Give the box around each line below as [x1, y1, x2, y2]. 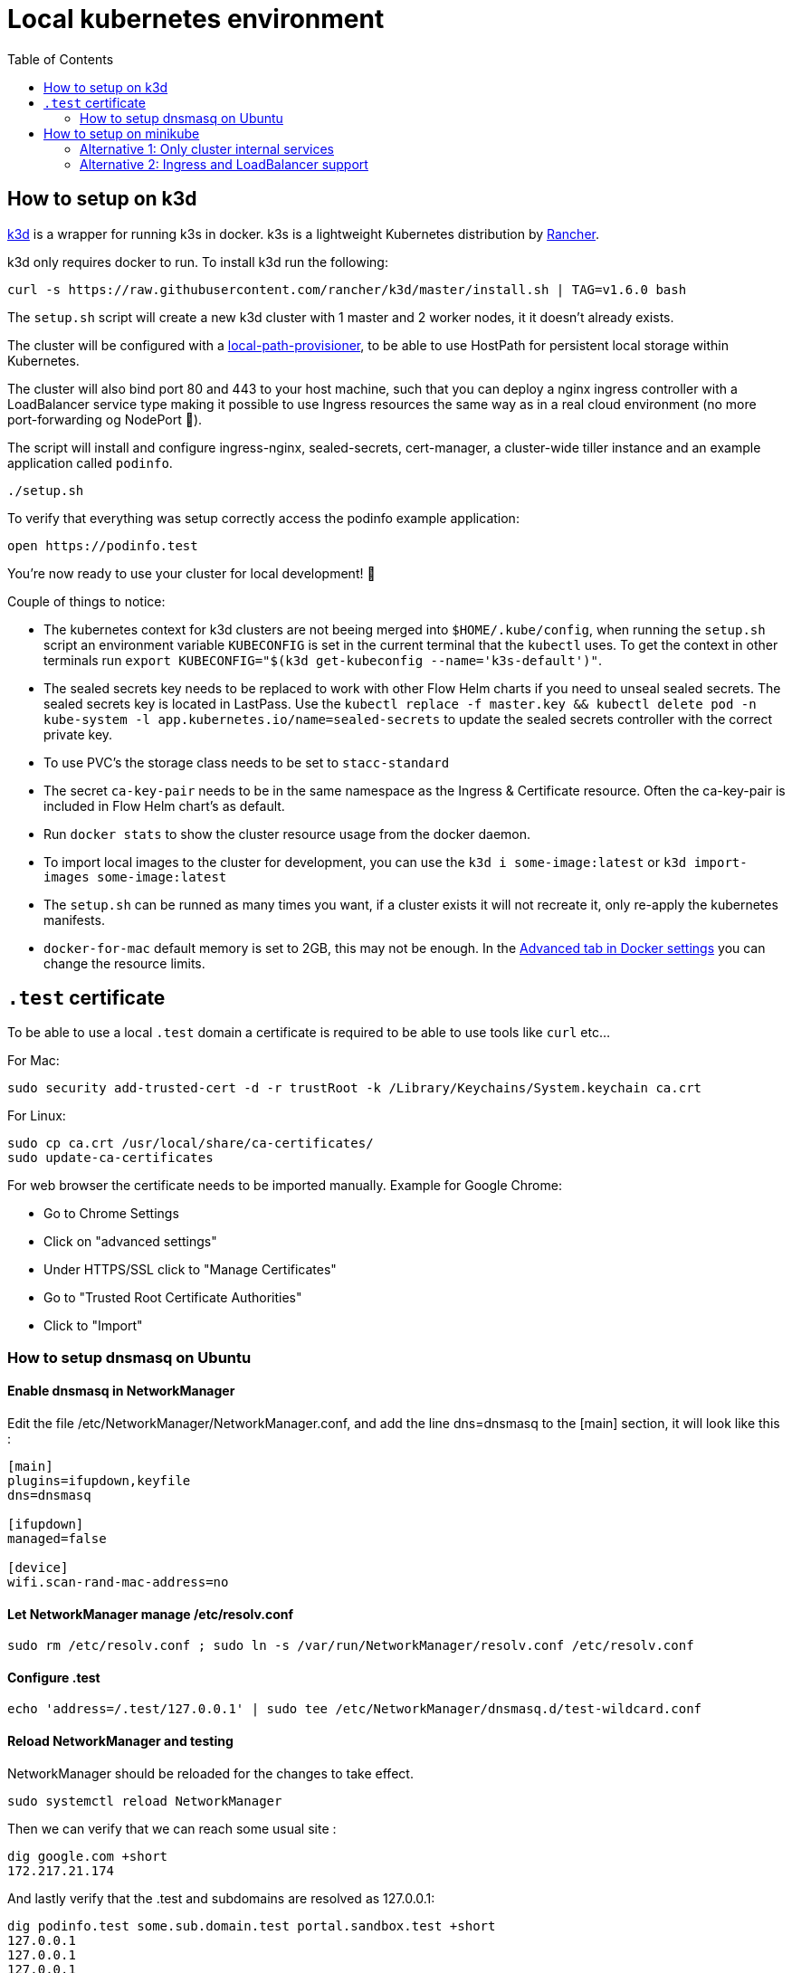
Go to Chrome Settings [43, 1206, 179, 1222]
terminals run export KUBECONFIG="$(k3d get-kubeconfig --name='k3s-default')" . [43, 652, 602, 668]
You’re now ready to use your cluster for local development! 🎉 [7, 565, 376, 581]
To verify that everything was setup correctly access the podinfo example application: [7, 510, 520, 526]
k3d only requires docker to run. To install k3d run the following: [7, 253, 388, 270]
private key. [43, 726, 113, 742]
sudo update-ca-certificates [7, 1150, 214, 1166]
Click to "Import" [43, 1318, 143, 1334]
